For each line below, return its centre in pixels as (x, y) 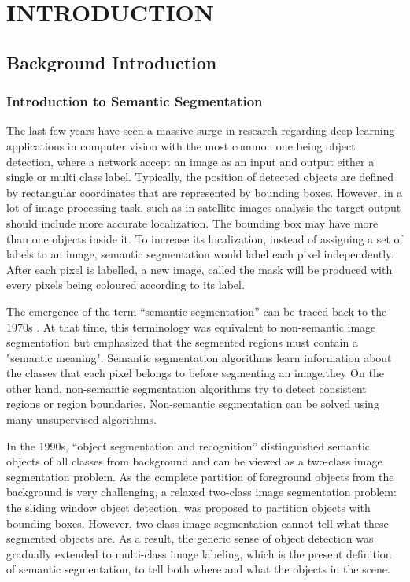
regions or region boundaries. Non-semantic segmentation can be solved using (193, 404)
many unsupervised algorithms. (81, 419)
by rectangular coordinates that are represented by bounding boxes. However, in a (205, 192)
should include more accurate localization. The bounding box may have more (192, 222)
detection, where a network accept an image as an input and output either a (190, 161)
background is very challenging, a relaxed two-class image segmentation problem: (201, 492)
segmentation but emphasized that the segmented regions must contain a (182, 342)
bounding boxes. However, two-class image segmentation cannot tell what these (198, 523)
